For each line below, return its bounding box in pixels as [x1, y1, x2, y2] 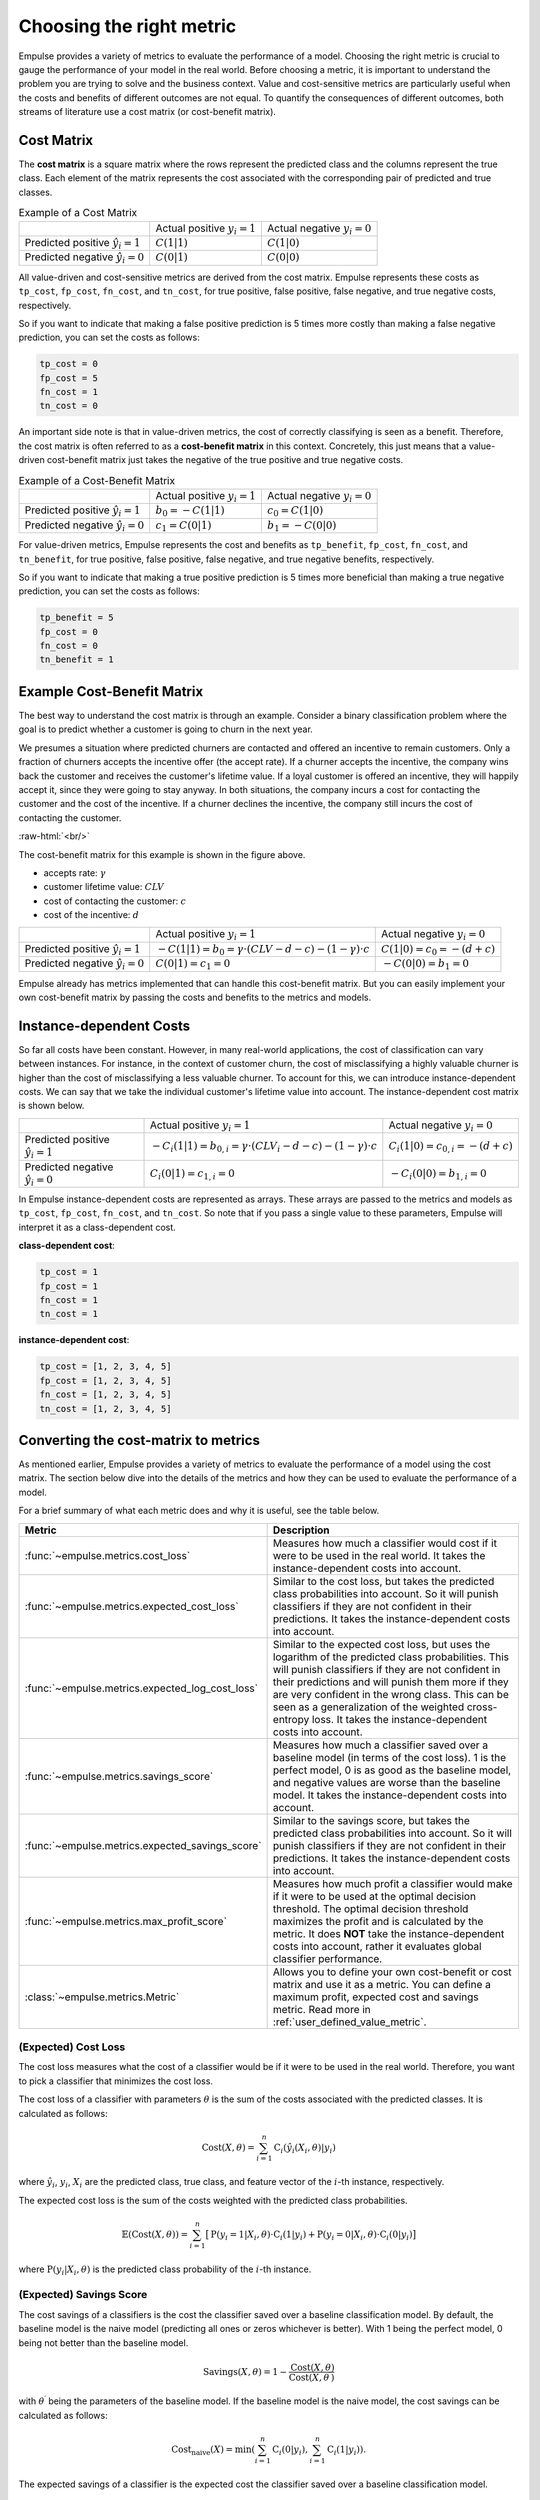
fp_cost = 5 [39, 372, 99, 384]
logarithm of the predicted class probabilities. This [272, 1650, 510, 1664]
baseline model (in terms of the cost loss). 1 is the [272, 1750, 507, 1764]
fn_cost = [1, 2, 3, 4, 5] [39, 1389, 172, 1400]
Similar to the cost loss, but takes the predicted [272, 1574, 495, 1588]
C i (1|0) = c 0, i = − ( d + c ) [388, 1140, 514, 1155]
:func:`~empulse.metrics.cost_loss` [24, 1548, 191, 1562]
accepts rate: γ [43, 866, 107, 879]
